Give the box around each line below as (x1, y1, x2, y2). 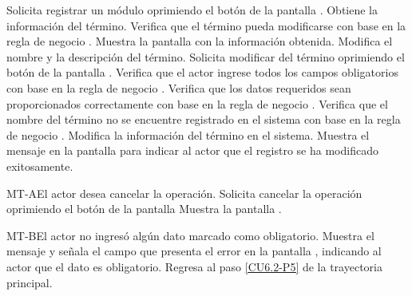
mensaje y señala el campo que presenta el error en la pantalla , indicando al (6, 243, 382, 259)
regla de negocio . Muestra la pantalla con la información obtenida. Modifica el (6, 33, 393, 49)
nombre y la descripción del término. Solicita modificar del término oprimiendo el (6, 48, 405, 65)
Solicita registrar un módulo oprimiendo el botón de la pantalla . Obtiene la (6, 2, 378, 18)
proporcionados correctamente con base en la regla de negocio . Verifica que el (6, 95, 388, 112)
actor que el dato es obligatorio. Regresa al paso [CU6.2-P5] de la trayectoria (6, 258, 382, 274)
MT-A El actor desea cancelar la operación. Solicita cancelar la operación (6, 184, 362, 201)
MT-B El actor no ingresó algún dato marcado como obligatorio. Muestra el (6, 227, 374, 243)
